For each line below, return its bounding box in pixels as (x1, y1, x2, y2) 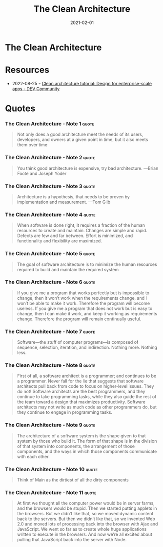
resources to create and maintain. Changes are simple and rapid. (17, 228, 147, 234)
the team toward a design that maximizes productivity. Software (17, 399, 145, 405)
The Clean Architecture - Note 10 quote (5, 466, 98, 473)
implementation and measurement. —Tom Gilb (17, 199, 111, 205)
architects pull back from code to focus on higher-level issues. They (17, 383, 154, 389)
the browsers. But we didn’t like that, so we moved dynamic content (17, 511, 154, 517)
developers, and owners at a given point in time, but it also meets (17, 137, 148, 143)
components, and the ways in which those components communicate (17, 448, 157, 454)
